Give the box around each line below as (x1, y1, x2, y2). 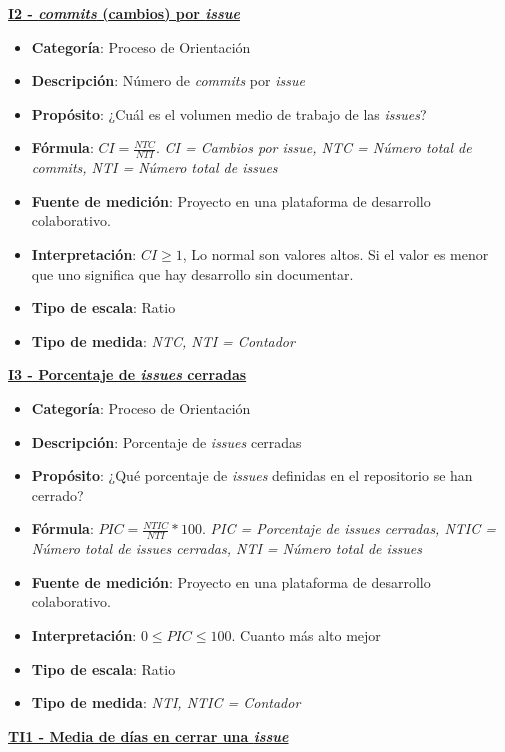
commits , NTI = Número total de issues (31, 157, 278, 178)
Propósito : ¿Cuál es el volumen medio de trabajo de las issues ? (31, 103, 427, 124)
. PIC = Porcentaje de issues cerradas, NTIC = (201, 518, 497, 539)
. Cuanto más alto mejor (231, 624, 381, 645)
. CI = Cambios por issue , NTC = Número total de (155, 137, 472, 158)
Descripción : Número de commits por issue (31, 70, 305, 91)
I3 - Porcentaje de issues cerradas (8, 364, 247, 385)
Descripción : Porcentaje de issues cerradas (31, 431, 302, 452)
